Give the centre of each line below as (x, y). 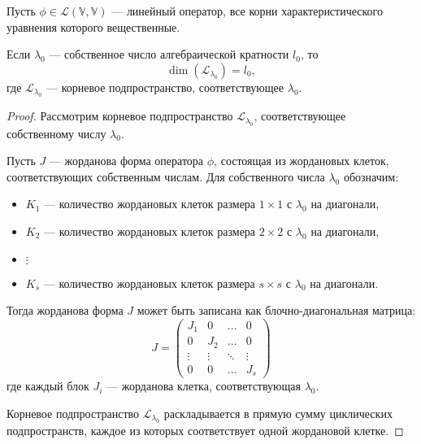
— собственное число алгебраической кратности (169, 54)
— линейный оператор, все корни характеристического (247, 11)
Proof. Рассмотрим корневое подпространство (120, 116)
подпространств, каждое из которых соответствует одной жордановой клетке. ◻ (205, 431)
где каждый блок (48, 386)
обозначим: (371, 176)
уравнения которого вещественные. (93, 26)
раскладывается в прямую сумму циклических (278, 413)
